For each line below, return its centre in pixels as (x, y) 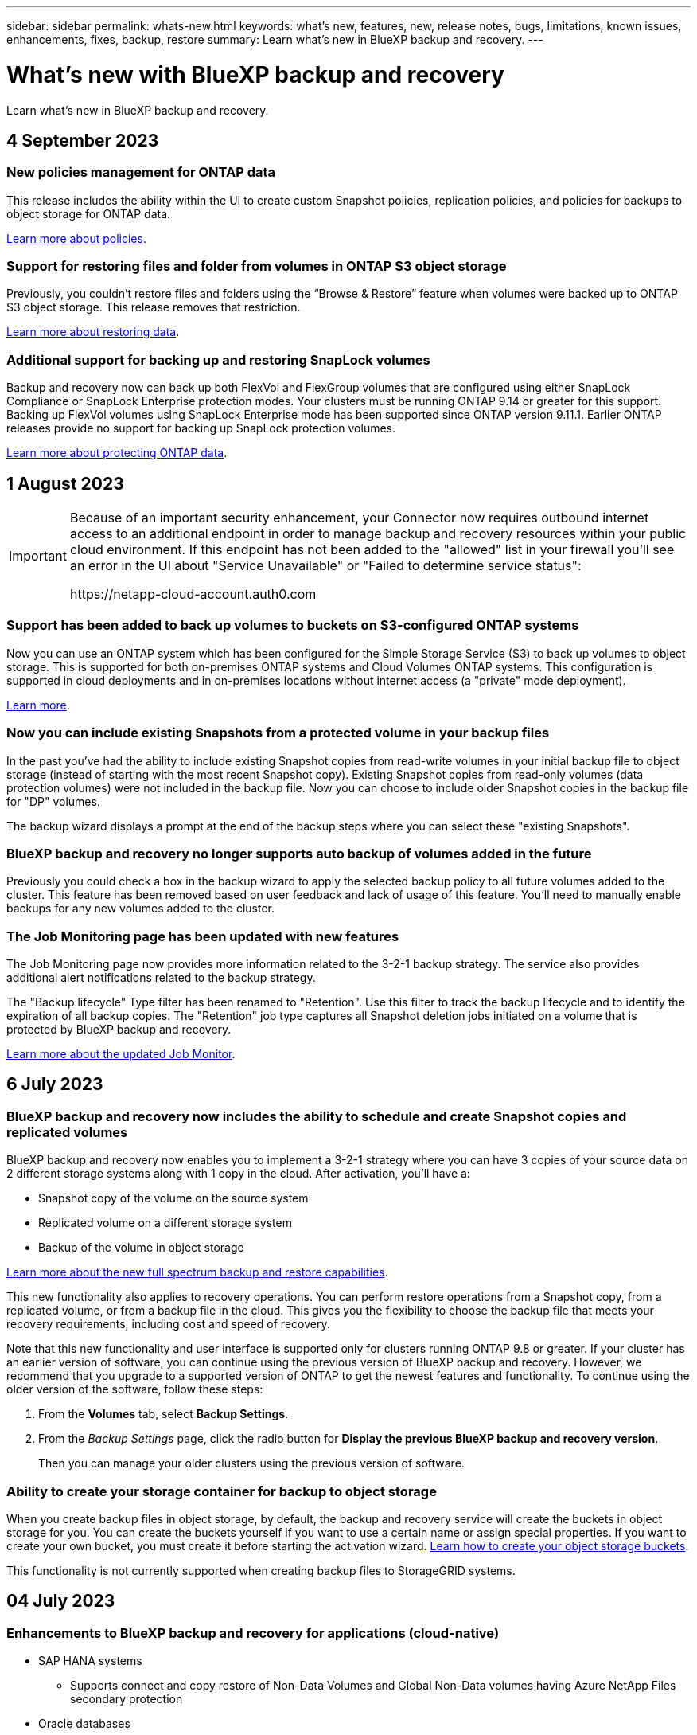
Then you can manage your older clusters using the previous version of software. (251, 1463)
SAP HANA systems (90, 1661)
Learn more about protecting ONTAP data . (117, 453)
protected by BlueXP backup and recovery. (119, 1030)
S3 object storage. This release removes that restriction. (154, 307)
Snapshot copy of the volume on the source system (173, 1198)
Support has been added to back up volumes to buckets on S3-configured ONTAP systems (293, 625)
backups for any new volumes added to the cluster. (141, 909)
